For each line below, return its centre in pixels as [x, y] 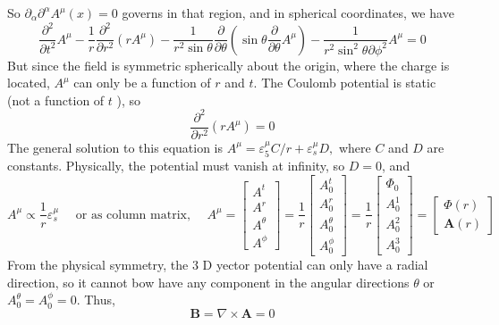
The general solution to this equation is [115, 147]
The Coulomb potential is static [349, 83]
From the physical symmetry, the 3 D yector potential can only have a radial [218, 265]
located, [29, 83]
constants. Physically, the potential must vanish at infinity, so [176, 166]
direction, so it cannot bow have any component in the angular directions [208, 282]
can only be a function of [142, 83]
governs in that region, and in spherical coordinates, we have [288, 12]
